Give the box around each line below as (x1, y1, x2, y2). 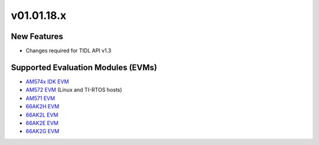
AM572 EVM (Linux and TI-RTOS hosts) (25, 86, 122, 94)
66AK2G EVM (25, 128, 60, 135)
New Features (11, 31, 63, 41)
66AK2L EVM (25, 111, 58, 118)
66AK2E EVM (25, 119, 59, 127)
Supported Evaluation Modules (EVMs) (11, 62, 158, 72)
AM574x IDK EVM (25, 78, 69, 85)
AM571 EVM (25, 95, 56, 102)
